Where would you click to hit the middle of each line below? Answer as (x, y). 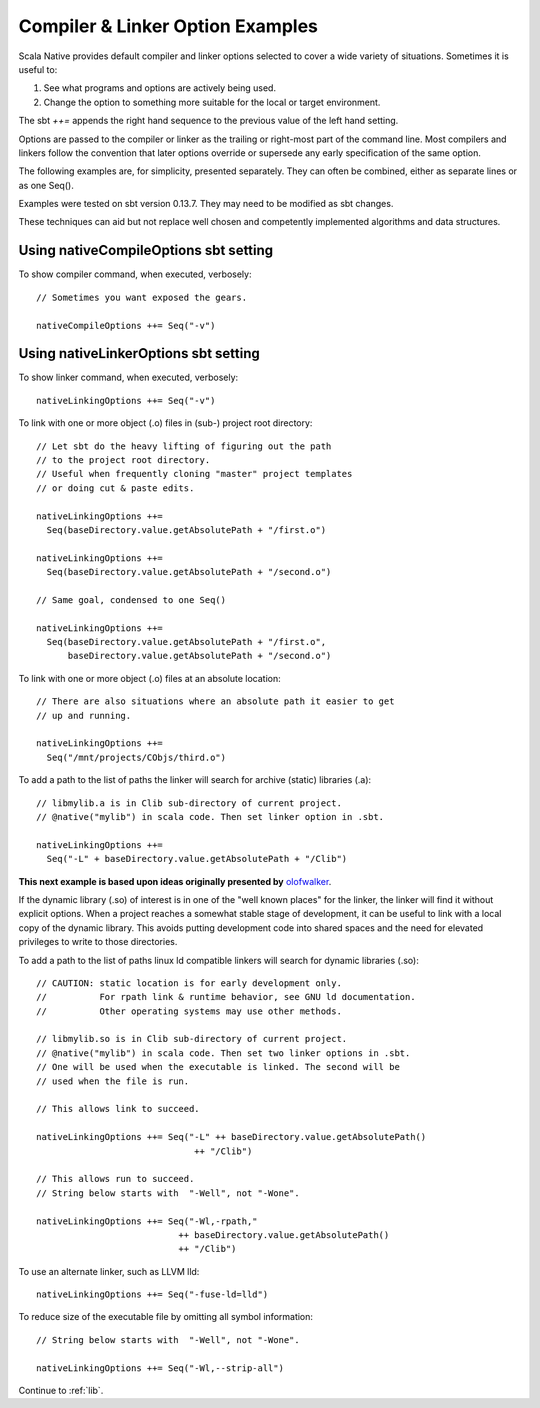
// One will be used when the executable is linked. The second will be (218, 1067)
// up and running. (84, 715)
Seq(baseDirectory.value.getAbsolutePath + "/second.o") (189, 572)
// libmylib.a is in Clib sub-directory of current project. (189, 803)
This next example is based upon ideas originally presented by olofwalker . (175, 881)
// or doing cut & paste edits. (115, 488)
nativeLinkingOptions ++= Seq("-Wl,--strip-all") (160, 1368)
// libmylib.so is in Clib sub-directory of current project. (192, 1039)
